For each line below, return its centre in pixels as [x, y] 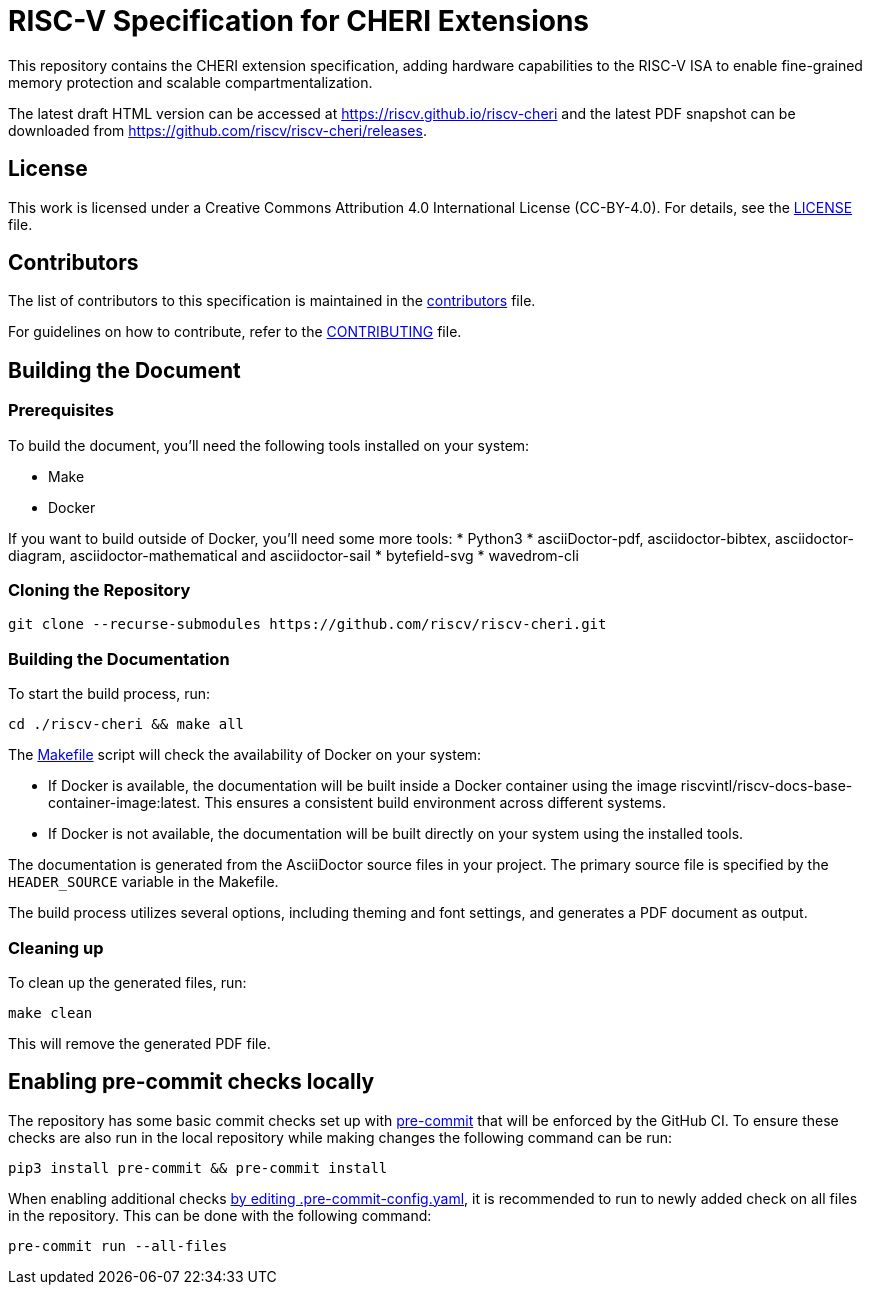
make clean [50, 1012]
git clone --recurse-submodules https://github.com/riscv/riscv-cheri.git [307, 624]
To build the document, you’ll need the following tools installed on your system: [269, 445]
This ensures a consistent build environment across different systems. [435, 803]
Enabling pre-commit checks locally [191, 1082]
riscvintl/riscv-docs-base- [766, 786]
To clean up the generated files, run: [127, 982]
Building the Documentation [119, 658]
